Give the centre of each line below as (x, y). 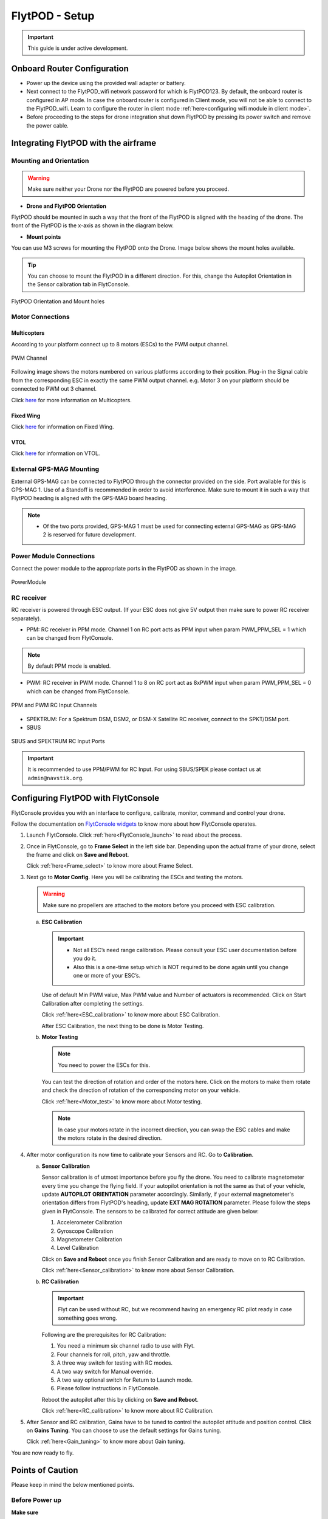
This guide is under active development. (78, 48)
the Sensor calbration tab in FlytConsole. (79, 284)
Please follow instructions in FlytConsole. (108, 1388)
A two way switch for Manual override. (105, 1371)
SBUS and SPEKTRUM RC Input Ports (58, 741)
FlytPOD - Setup (53, 16)
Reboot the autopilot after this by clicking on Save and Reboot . (120, 1399)
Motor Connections (40, 317)
